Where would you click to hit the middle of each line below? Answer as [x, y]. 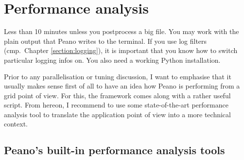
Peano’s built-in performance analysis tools [114, 150]
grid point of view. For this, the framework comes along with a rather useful [117, 95]
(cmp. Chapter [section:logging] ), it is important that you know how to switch [121, 50]
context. [16, 124]
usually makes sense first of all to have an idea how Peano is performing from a [122, 86]
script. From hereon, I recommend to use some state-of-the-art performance [116, 105]
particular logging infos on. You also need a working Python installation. [112, 60]
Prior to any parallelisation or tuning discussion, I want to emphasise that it [118, 76]
